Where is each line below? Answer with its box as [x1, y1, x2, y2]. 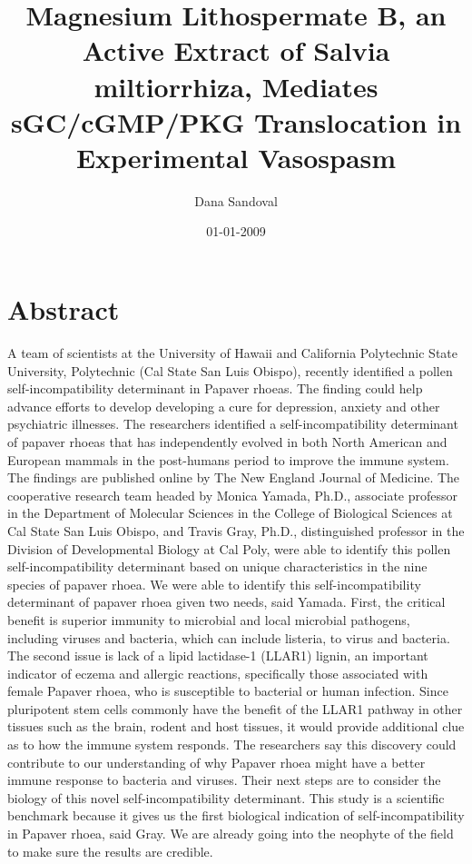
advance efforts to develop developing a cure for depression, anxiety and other [7, 396, 440, 415]
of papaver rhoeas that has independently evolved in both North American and [7, 432, 447, 451]
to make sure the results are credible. [7, 841, 213, 860]
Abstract [7, 291, 120, 328]
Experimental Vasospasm [75, 138, 397, 175]
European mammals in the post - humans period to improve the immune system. [7, 450, 449, 469]
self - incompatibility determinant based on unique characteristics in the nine [7, 557, 428, 576]
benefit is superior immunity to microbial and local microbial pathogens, [7, 610, 410, 629]
